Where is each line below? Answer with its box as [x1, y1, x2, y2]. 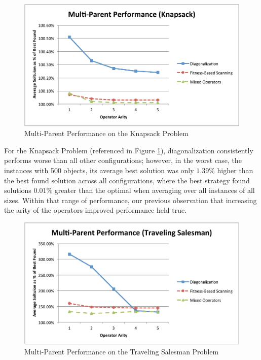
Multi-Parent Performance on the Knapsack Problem [24, 128, 189, 139]
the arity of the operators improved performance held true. [4, 205, 187, 215]
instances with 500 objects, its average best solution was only [4, 165, 194, 175]
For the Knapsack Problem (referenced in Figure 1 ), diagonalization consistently [4, 145, 253, 155]
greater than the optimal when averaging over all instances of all [54, 185, 255, 195]
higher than [217, 165, 253, 175]
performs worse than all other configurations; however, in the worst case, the [4, 155, 242, 166]
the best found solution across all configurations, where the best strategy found [4, 175, 250, 185]
